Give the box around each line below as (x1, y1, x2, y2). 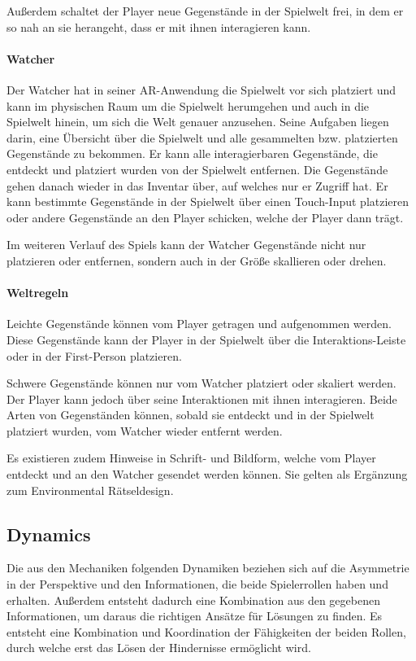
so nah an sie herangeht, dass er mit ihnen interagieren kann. (6, 18, 311, 35)
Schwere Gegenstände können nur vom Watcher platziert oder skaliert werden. (6, 374, 396, 392)
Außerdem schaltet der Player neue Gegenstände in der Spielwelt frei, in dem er (6, 2, 404, 19)
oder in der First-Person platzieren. (6, 347, 182, 364)
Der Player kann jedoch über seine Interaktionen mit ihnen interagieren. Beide (6, 390, 397, 407)
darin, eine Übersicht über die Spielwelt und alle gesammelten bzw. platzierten (6, 129, 398, 146)
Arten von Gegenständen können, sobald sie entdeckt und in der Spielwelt (6, 406, 375, 423)
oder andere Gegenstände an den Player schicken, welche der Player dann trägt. (6, 208, 404, 225)
